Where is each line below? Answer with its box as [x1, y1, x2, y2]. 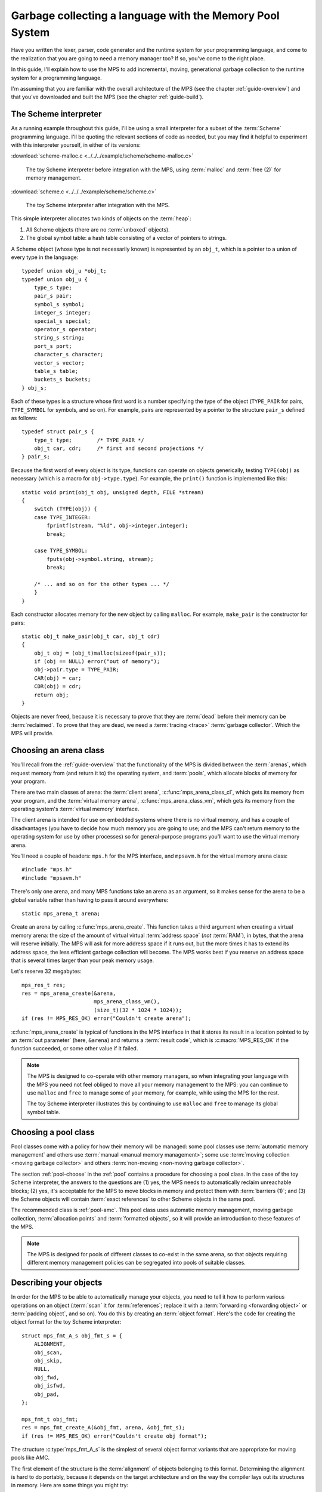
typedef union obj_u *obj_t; [21, 267, 107, 275]
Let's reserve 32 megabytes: [11, 967, 82, 975]
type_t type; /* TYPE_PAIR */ [33, 436, 144, 443]
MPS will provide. [11, 730, 54, 737]
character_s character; [33, 351, 104, 358]
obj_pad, [33, 1391, 60, 1398]
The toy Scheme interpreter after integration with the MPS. [26, 201, 170, 208]
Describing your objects [11, 1278, 103, 1288]
